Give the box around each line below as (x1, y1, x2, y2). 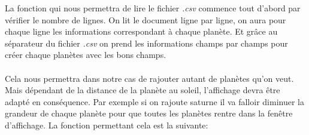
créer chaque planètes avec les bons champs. (5, 48, 166, 61)
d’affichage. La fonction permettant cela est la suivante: (5, 118, 208, 131)
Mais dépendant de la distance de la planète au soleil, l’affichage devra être (5, 84, 280, 96)
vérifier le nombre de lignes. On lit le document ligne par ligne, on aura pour (5, 13, 286, 26)
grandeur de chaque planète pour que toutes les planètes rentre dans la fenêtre (5, 107, 293, 119)
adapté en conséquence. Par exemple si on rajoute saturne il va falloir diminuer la (5, 95, 304, 108)
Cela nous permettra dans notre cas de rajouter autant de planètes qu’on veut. (5, 72, 294, 84)
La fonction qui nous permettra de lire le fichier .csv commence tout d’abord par (5, 2, 301, 14)
